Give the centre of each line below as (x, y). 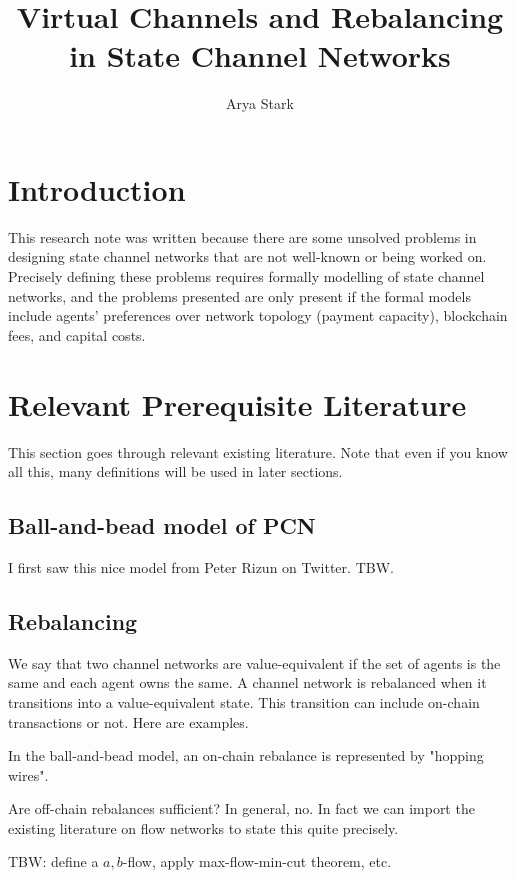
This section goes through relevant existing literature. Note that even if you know (258, 451)
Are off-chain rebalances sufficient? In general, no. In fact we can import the (241, 808)
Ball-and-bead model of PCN (162, 525)
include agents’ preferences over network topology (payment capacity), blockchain (258, 315)
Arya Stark (260, 103)
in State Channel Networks (260, 55)
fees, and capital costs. (77, 334)
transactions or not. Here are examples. (128, 721)
